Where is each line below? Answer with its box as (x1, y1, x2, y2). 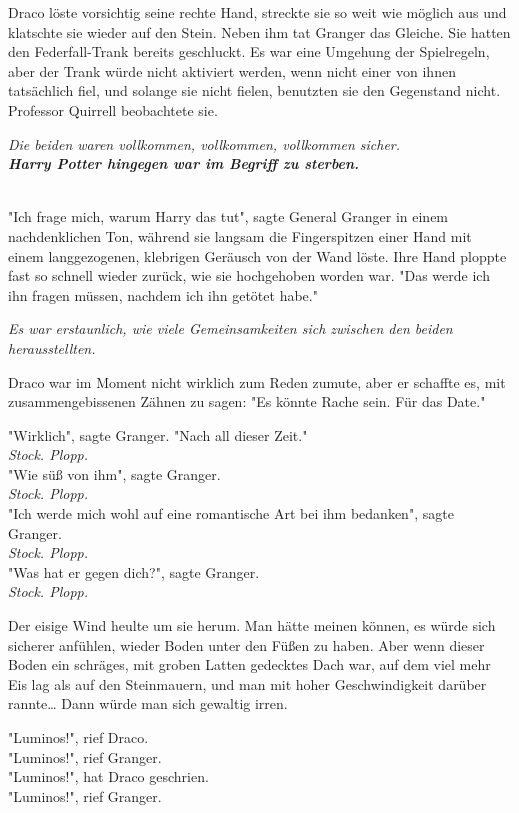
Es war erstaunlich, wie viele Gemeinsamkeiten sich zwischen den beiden (8, 318, 453, 339)
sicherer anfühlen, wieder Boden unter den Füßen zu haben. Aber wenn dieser (8, 634, 485, 655)
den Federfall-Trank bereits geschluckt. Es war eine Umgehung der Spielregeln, (8, 41, 490, 62)
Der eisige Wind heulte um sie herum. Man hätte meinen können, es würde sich (8, 615, 496, 636)
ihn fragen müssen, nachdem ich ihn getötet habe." (8, 284, 318, 305)
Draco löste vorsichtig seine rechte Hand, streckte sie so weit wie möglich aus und (8, 2, 507, 22)
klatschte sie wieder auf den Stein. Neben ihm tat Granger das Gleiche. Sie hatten (8, 21, 511, 42)
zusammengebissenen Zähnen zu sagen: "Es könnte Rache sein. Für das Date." (8, 391, 486, 412)
